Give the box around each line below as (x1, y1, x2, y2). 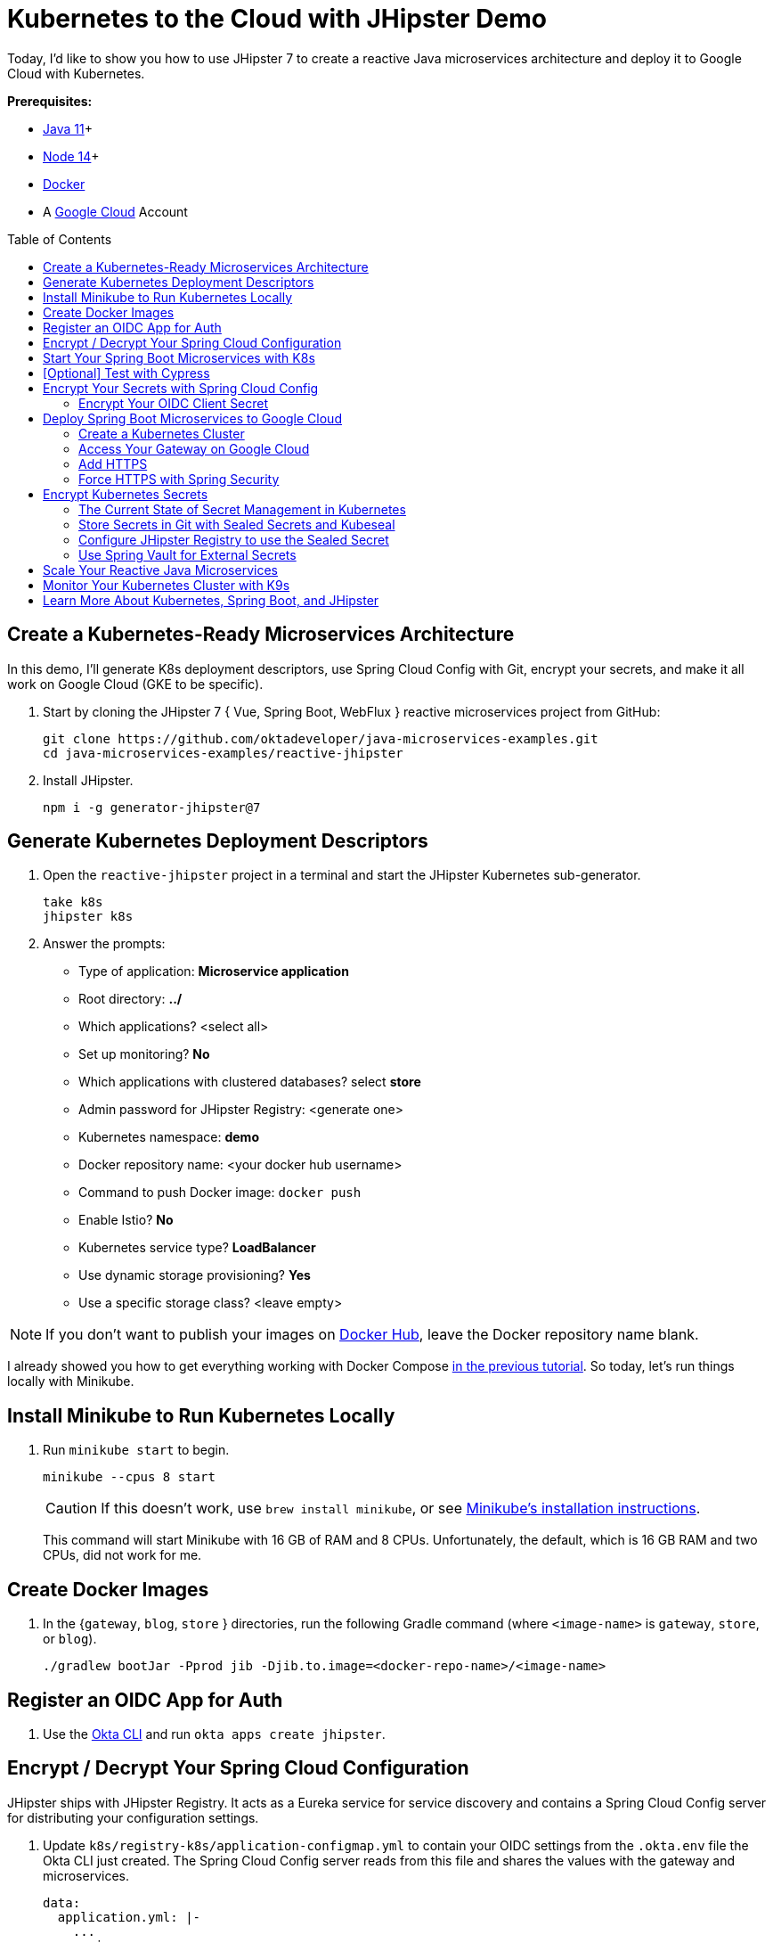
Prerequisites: (7, 93, 93, 109)
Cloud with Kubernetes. (7, 65, 145, 81)
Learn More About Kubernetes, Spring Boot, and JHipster (43, 592, 379, 608)
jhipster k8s (43, 909, 134, 924)
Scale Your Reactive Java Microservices (43, 562, 278, 578)
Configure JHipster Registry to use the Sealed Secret (78, 531, 389, 547)
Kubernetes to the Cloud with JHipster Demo (7, 4, 547, 34)
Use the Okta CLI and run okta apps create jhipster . (43, 1726, 386, 1742)
